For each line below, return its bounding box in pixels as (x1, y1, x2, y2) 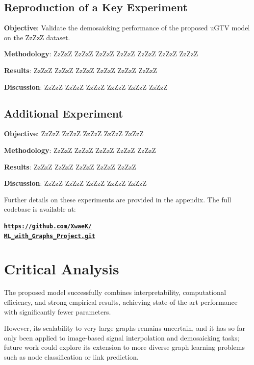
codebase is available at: (4, 204, 76, 214)
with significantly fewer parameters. (4, 306, 111, 316)
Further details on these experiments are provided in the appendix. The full (4, 194, 231, 204)
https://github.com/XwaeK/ (4, 222, 92, 230)
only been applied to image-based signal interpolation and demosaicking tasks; (4, 332, 239, 342)
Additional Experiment (4, 105, 123, 121)
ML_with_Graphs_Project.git (4, 232, 96, 240)
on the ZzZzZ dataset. (4, 32, 70, 42)
